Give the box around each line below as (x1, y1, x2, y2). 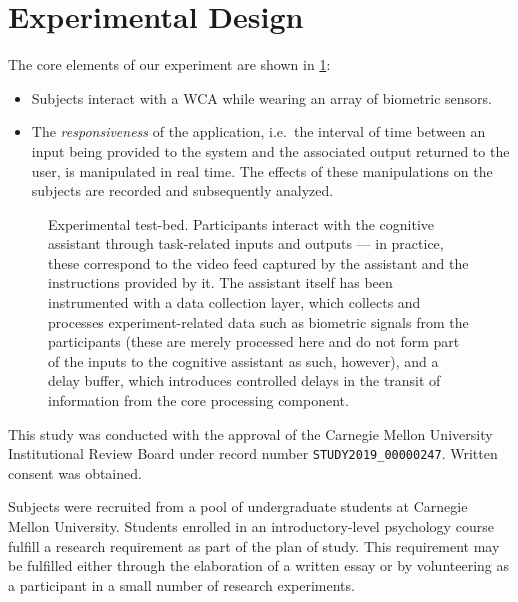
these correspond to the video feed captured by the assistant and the (48, 252, 469, 273)
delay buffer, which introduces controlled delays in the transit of (48, 370, 441, 391)
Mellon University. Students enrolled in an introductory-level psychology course (8, 516, 494, 537)
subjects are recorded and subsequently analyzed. (31, 180, 334, 201)
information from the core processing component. (48, 390, 349, 411)
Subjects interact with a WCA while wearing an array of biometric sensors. (31, 87, 492, 108)
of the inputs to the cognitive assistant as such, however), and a (48, 350, 439, 371)
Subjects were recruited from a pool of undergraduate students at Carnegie (8, 496, 468, 517)
